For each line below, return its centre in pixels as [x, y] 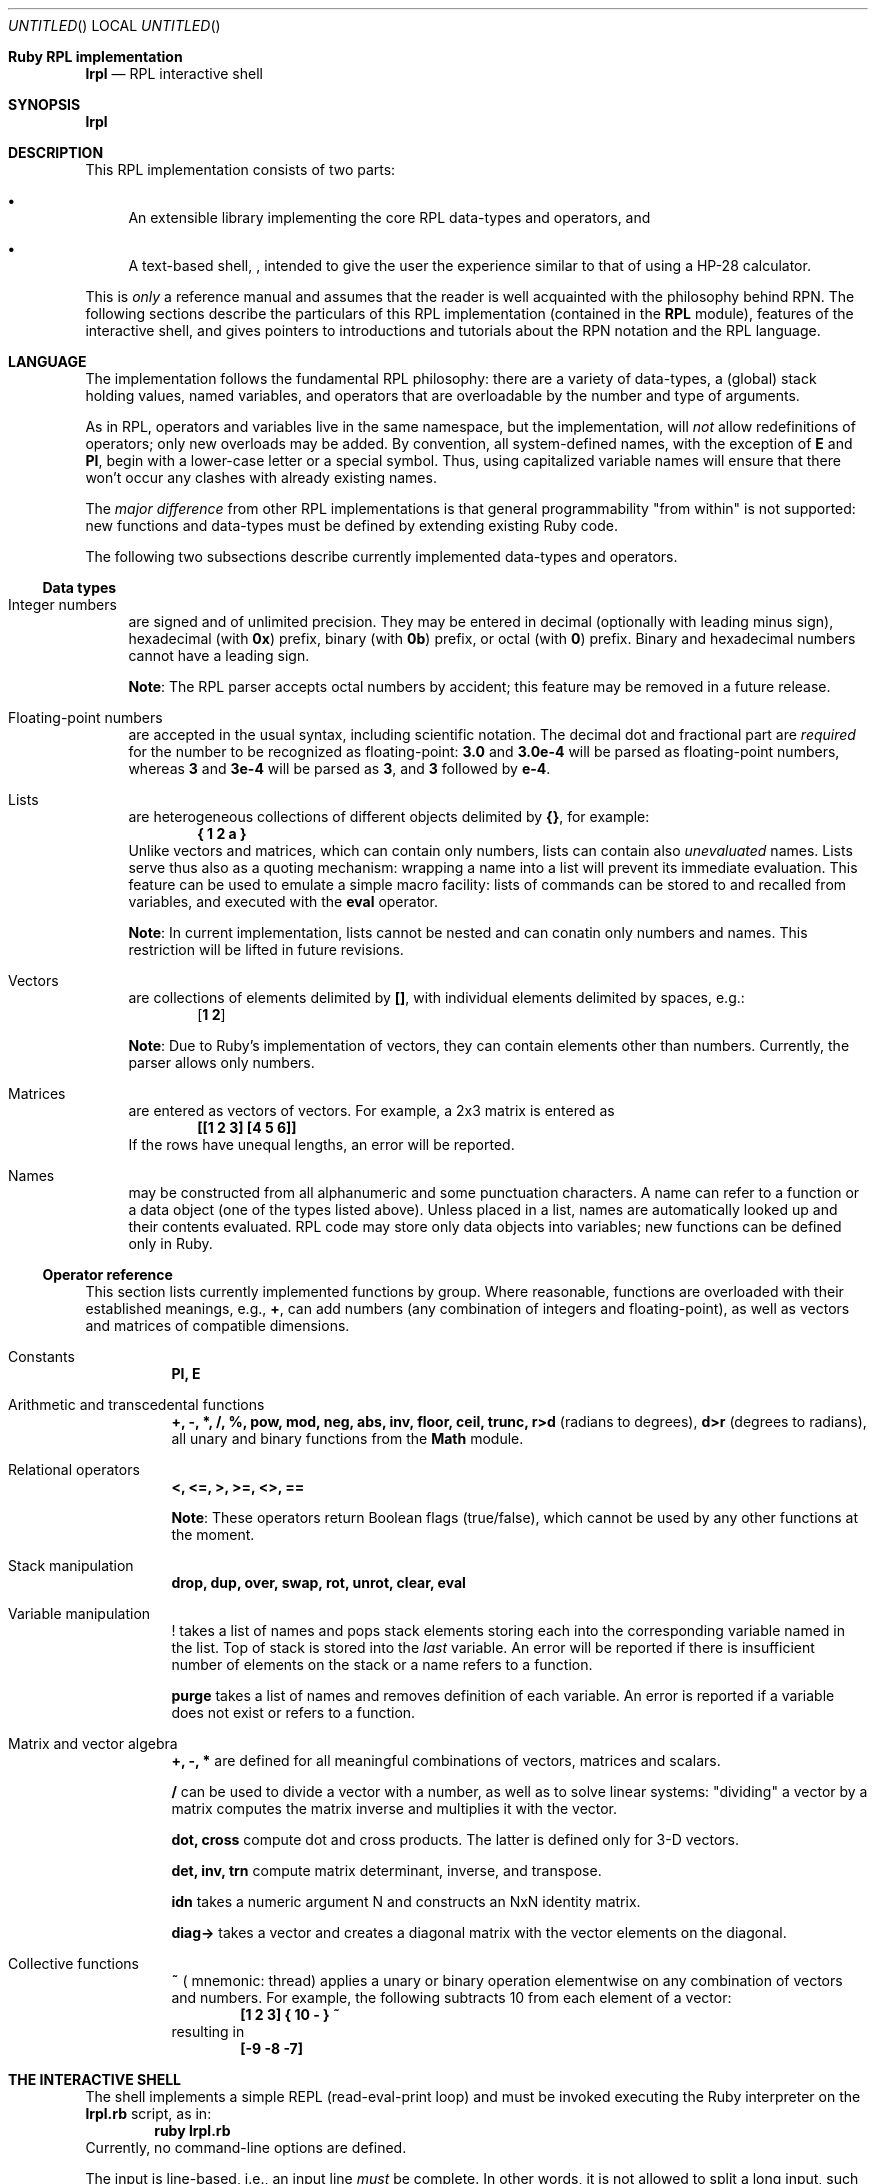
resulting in [208, 2031]
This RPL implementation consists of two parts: [240, 169]
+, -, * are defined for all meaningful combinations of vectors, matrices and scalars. [446, 1760]
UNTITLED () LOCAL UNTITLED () [114, 25]
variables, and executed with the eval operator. [283, 901]
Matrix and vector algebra [93, 1743]
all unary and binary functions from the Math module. [347, 1438]
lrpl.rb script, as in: [148, 2113]
